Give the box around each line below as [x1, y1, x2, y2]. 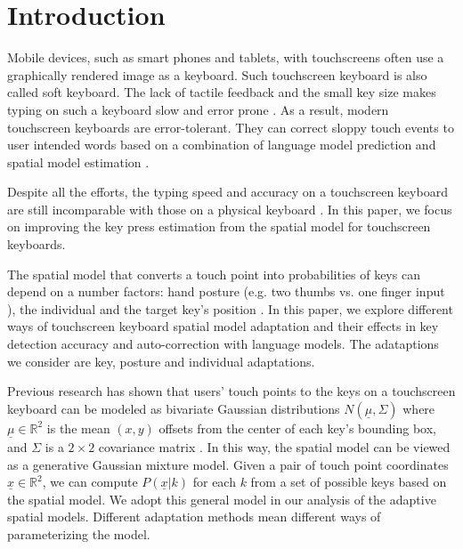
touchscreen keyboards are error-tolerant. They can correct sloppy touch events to [7, 117, 454, 136]
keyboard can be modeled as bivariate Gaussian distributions [7, 399, 340, 417]
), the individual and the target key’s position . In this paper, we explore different [7, 299, 453, 318]
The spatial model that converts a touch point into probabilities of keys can [7, 264, 420, 283]
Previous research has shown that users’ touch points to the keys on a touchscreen [7, 382, 456, 400]
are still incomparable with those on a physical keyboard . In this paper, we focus [7, 199, 452, 218]
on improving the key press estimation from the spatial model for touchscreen [7, 217, 431, 236]
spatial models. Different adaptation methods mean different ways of [7, 507, 381, 526]
